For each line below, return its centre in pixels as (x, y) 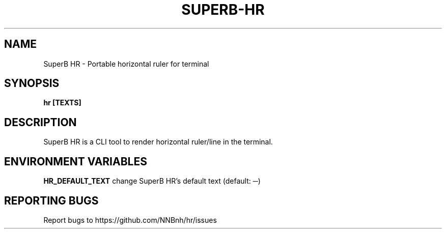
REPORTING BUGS (51, 200)
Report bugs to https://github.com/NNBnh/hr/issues (130, 220)
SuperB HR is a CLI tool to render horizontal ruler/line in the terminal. (158, 142)
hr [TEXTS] (62, 103)
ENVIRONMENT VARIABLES (76, 161)
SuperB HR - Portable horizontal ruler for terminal (126, 64)
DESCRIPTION (40, 122)
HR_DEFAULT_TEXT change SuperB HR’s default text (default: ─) (152, 181)
